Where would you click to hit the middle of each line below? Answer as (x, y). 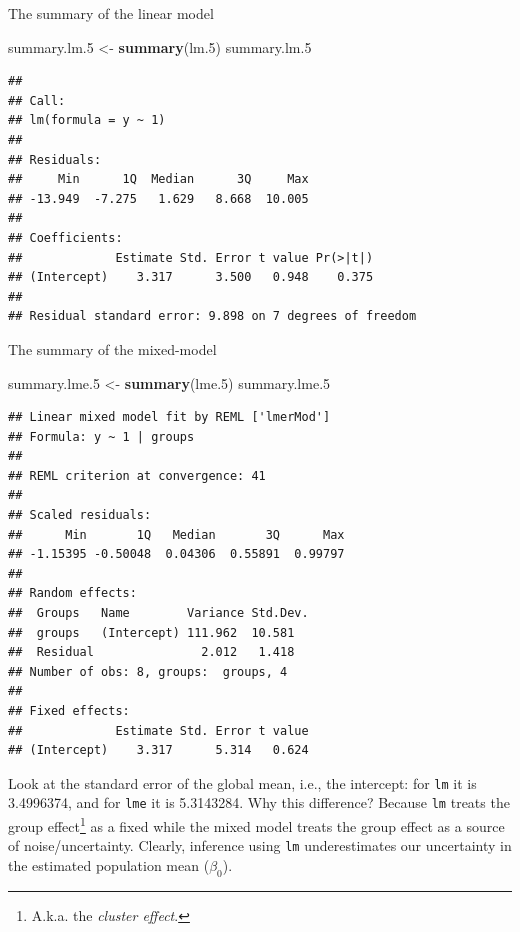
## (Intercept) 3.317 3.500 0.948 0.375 (191, 277)
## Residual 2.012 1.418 (151, 652)
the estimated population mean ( (109, 865)
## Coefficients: (65, 237)
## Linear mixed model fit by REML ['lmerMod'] (169, 417)
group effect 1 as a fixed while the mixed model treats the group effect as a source (256, 824)
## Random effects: (72, 593)
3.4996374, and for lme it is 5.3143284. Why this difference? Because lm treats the (259, 802)
